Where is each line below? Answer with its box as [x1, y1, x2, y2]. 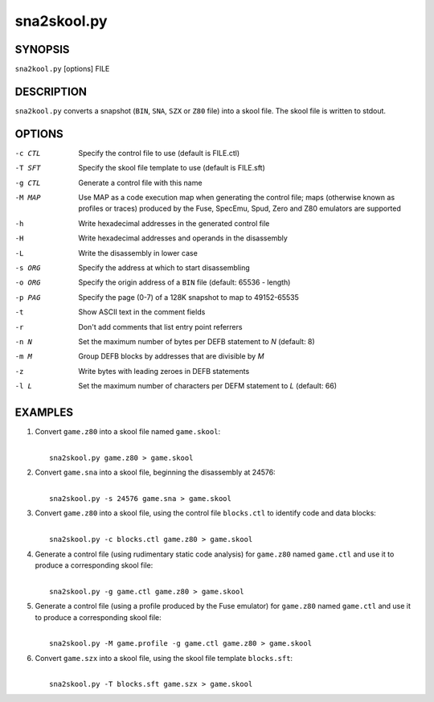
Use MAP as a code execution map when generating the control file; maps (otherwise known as [78, 193, 395, 203]
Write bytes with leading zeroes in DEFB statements [78, 366, 250, 376]
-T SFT [14, 163, 41, 173]
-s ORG [14, 264, 41, 273]
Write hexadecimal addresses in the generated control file [78, 218, 270, 228]
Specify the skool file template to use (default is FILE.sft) [78, 163, 265, 173]
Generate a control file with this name [78, 178, 203, 187]
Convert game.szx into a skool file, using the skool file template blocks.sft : [35, 653, 293, 663]
